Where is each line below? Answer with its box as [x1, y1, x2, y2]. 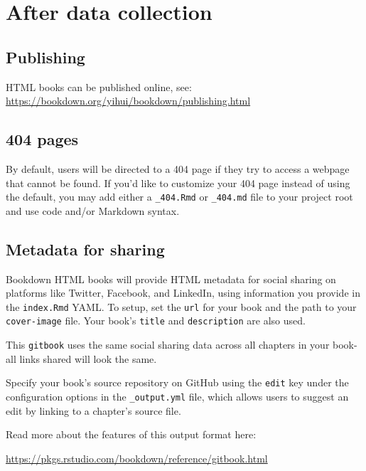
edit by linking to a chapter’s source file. [6, 403, 181, 418]
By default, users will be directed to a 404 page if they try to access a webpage [6, 161, 350, 176]
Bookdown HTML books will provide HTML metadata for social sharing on [6, 271, 336, 286]
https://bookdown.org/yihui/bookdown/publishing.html [6, 93, 251, 108]
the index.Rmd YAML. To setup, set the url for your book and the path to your [6, 299, 357, 314]
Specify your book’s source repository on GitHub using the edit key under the [6, 375, 349, 390]
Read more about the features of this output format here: [6, 427, 257, 442]
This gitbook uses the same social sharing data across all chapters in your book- [6, 337, 357, 352]
